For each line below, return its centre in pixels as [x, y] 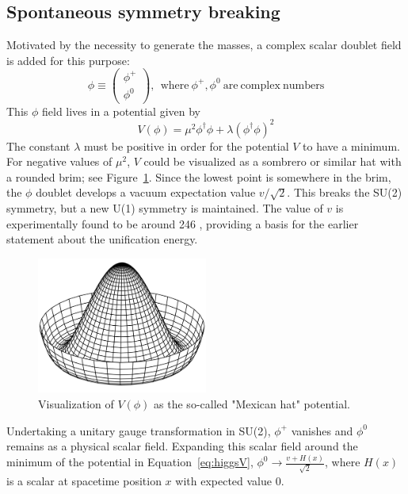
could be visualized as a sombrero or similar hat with [273, 161]
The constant [38, 146]
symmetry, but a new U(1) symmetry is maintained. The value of [165, 207]
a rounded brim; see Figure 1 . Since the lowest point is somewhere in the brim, [199, 176]
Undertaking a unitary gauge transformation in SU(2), [139, 430]
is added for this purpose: [68, 60]
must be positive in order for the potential [187, 146]
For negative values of [59, 161]
